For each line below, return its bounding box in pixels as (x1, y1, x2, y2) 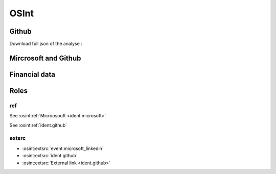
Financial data (9, 70, 56, 79)
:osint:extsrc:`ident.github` (22, 153, 78, 159)
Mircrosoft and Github (9, 54, 81, 62)
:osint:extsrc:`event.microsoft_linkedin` (22, 145, 104, 152)
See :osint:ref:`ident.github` (9, 122, 67, 128)
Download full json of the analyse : (9, 41, 83, 47)
